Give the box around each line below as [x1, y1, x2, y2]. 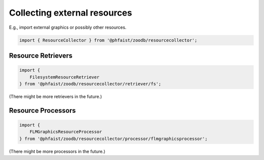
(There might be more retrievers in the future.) [9, 93, 102, 100]
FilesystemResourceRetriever [29, 74, 100, 80]
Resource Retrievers [9, 51, 73, 60]
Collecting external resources [9, 7, 132, 18]
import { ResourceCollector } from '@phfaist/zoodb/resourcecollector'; [19, 37, 198, 43]
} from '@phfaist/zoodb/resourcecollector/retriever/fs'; [19, 81, 161, 86]
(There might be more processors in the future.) [9, 148, 106, 154]
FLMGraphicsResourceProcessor [29, 129, 102, 135]
